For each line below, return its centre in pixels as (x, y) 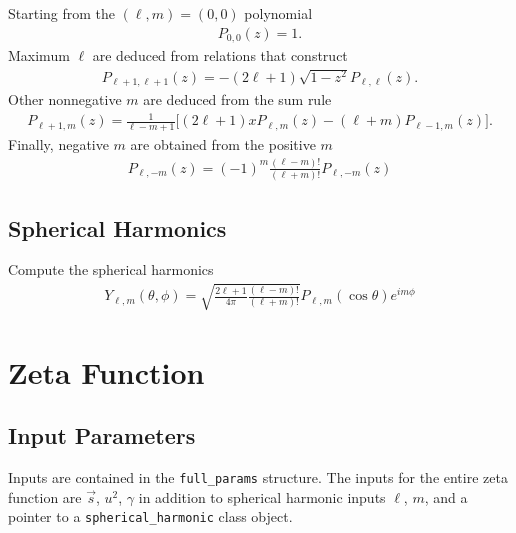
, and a (446, 496)
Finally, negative (58, 143)
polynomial (278, 13)
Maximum (39, 55)
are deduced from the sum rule (237, 98)
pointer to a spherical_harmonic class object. (150, 516)
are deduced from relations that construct (220, 55)
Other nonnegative (65, 98)
